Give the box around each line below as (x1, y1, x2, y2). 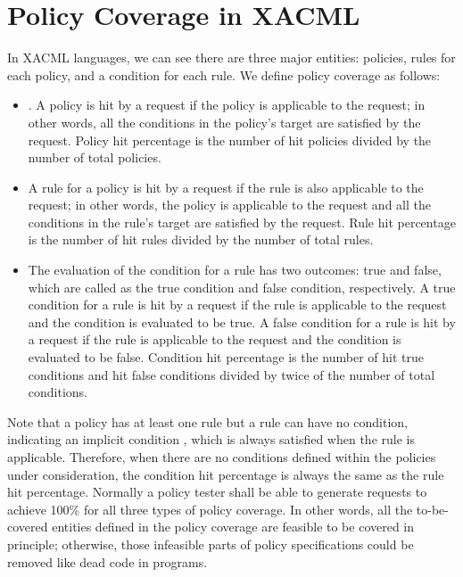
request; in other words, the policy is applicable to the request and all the (28, 195, 431, 214)
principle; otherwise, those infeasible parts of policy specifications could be (7, 534, 414, 553)
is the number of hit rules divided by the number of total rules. (28, 230, 374, 249)
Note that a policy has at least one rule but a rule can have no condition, (7, 412, 409, 431)
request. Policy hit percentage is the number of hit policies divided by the (28, 130, 432, 149)
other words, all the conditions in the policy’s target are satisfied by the (28, 112, 421, 131)
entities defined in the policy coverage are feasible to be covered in (52, 517, 415, 536)
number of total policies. (28, 148, 161, 167)
